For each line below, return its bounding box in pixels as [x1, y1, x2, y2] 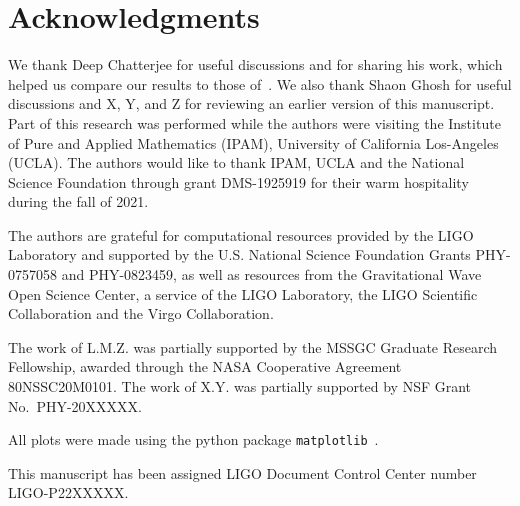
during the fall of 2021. [8, 191, 149, 212]
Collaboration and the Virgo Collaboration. [8, 303, 274, 324]
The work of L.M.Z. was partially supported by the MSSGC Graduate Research [8, 336, 498, 357]
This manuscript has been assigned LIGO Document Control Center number [8, 462, 477, 483]
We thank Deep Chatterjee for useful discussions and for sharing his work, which [8, 54, 503, 75]
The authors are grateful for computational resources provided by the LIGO [8, 224, 474, 245]
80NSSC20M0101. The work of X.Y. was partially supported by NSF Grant [8, 376, 472, 397]
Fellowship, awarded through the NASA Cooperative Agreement [8, 356, 402, 377]
